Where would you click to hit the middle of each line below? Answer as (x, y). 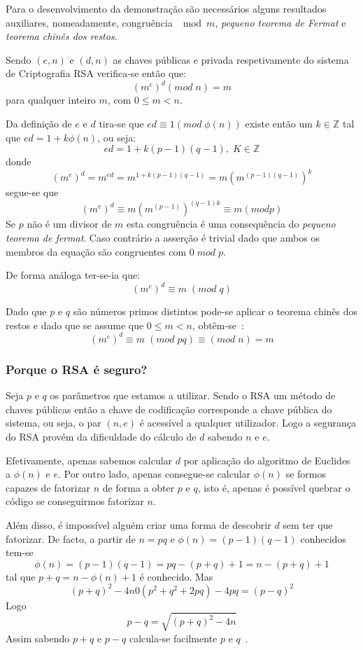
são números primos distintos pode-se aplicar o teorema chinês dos (215, 311)
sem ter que (308, 524)
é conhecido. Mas (176, 576)
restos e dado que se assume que (75, 325)
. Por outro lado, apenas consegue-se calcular (154, 474)
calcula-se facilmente (173, 638)
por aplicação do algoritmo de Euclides (267, 460)
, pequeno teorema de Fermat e (280, 22)
